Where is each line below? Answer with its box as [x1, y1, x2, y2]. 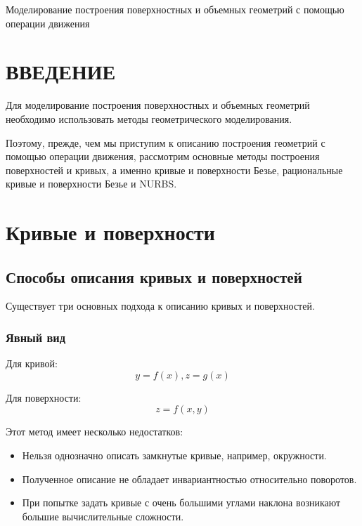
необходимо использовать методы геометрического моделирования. [6, 111, 292, 126]
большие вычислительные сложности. [22, 508, 184, 523]
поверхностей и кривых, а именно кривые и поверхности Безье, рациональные [6, 162, 343, 177]
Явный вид [6, 328, 66, 346]
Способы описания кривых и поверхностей [6, 265, 302, 287]
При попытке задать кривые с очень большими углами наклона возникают [22, 495, 341, 510]
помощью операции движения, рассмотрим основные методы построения [6, 149, 320, 164]
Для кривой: [6, 356, 58, 371]
